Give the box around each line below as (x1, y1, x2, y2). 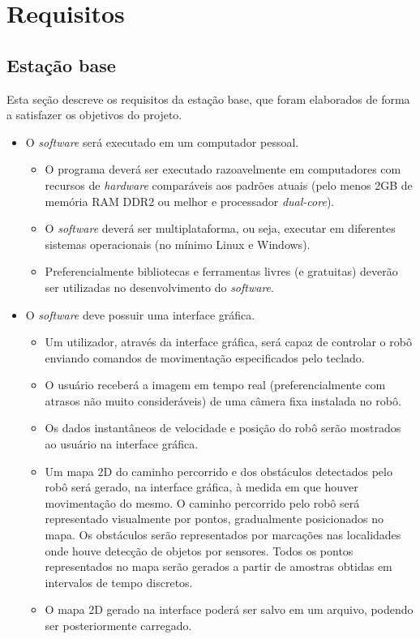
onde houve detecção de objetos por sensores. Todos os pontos (45, 542, 354, 559)
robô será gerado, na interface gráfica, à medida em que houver (45, 478, 358, 495)
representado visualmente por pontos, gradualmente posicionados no (45, 510, 384, 527)
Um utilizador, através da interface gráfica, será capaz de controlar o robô (45, 333, 412, 350)
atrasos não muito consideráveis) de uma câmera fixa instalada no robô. (45, 392, 401, 409)
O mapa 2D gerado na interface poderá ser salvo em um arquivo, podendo (45, 601, 414, 618)
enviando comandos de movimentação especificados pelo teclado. (45, 349, 365, 366)
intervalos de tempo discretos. (45, 573, 193, 590)
